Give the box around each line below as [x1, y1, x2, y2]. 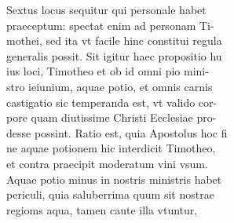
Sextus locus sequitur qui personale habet [6, 2, 207, 17]
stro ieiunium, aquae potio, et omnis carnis [6, 78, 213, 94]
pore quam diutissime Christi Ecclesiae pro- [6, 109, 217, 126]
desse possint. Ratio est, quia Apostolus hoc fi [6, 124, 228, 141]
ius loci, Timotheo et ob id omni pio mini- [6, 63, 209, 79]
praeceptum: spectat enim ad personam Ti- [6, 16, 214, 33]
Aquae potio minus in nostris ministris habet [6, 170, 222, 187]
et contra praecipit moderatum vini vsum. [6, 155, 208, 171]
